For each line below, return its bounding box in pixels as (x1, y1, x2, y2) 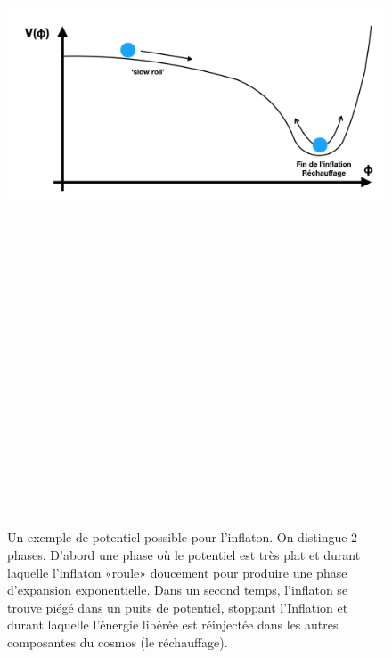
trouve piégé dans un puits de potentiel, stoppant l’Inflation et (7, 597, 348, 616)
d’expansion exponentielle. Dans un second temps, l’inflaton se (7, 580, 348, 599)
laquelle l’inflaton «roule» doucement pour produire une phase (7, 563, 347, 581)
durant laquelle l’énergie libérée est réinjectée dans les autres (7, 615, 339, 634)
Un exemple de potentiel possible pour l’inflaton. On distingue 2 (7, 528, 358, 547)
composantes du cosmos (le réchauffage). (7, 633, 228, 652)
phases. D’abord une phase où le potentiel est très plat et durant (7, 546, 361, 564)
